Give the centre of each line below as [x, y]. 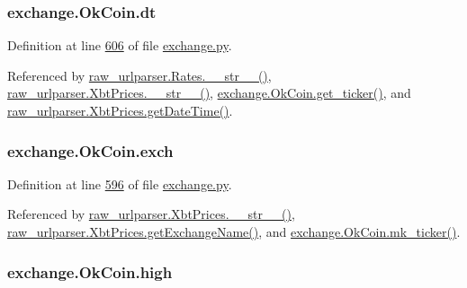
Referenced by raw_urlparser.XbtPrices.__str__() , [151, 214]
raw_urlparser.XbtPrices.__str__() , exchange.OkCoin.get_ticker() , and [209, 93]
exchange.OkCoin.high [90, 271]
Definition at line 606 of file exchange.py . [120, 45]
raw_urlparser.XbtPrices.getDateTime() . [120, 110]
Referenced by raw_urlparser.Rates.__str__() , [139, 75]
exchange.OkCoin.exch [90, 150]
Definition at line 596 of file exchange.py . [120, 183]
